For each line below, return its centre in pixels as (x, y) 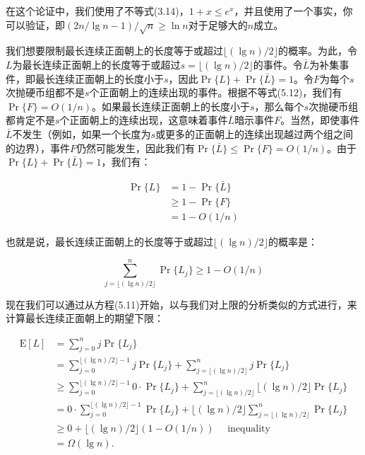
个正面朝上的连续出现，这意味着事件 (144, 120)
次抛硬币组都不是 (45, 92)
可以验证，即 (35, 24)
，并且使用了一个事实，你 (293, 11)
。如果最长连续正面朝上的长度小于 (171, 106)
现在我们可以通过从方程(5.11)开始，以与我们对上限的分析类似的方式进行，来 (181, 304)
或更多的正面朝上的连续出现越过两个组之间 (255, 133)
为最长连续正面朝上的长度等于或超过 (96, 64)
